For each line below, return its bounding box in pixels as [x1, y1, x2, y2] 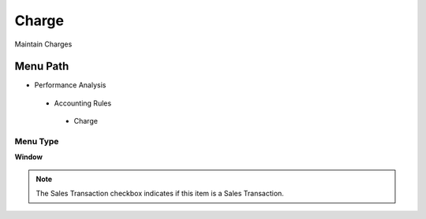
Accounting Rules [54, 98, 112, 108]
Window [14, 152, 43, 161]
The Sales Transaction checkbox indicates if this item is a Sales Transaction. [35, 189, 284, 199]
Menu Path [14, 60, 69, 73]
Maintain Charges [14, 39, 73, 49]
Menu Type [14, 136, 59, 147]
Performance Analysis [34, 80, 106, 90]
